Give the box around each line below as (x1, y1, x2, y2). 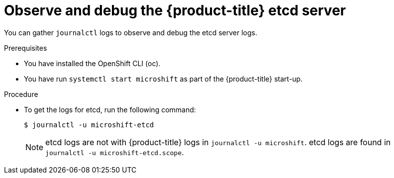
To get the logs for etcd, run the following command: (24, 105, 196, 114)
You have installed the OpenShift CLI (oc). (24, 59, 161, 68)
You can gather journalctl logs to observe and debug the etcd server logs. (4, 28, 257, 37)
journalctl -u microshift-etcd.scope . (45, 147, 184, 157)
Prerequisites (4, 43, 47, 52)
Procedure (4, 89, 38, 98)
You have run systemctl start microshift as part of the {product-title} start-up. (24, 74, 303, 83)
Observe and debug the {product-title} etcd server (4, 2, 346, 19)
